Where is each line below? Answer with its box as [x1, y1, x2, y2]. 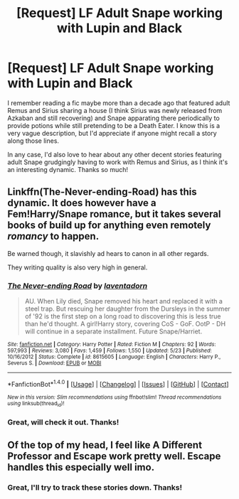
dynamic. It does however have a [7, 197, 156, 209]
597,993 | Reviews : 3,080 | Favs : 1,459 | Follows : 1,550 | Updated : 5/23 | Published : [7, 347, 212, 355]
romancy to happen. [7, 230, 100, 242]
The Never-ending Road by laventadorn [7, 281, 148, 291]
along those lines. [7, 136, 59, 145]
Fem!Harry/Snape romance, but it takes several [7, 208, 221, 220]
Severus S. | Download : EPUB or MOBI [7, 360, 102, 367]
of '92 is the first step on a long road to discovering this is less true [24, 312, 221, 321]
